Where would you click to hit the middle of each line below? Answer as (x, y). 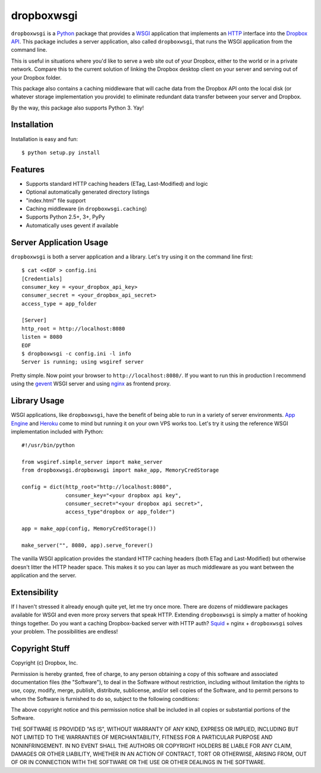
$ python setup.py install (61, 152)
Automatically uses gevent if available (72, 225)
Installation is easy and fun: (45, 139)
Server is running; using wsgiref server (83, 362)
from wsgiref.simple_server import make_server (92, 462)
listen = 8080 (42, 337)
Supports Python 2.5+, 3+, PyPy (65, 217)
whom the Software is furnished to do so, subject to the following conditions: (105, 699)
